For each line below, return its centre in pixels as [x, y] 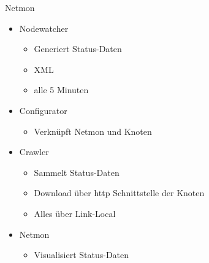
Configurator [43, 110]
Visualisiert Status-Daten [82, 255]
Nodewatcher [44, 28]
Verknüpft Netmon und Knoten [93, 131]
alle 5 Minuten [61, 90]
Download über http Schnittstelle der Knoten [119, 193]
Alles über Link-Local [75, 213]
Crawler [34, 152]
